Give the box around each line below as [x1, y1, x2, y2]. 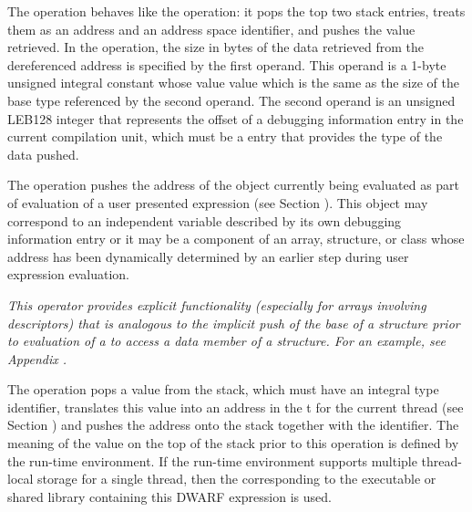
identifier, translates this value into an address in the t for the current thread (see [7, 397, 464, 416]
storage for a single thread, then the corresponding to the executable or [37, 469, 436, 488]
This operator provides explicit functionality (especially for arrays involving [7, 295, 426, 314]
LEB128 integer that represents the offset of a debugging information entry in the [7, 109, 464, 128]
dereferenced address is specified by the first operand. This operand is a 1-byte [7, 55, 446, 74]
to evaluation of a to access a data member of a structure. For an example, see [7, 331, 446, 350]
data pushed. [7, 144, 79, 163]
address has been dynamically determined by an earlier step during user [7, 246, 409, 266]
